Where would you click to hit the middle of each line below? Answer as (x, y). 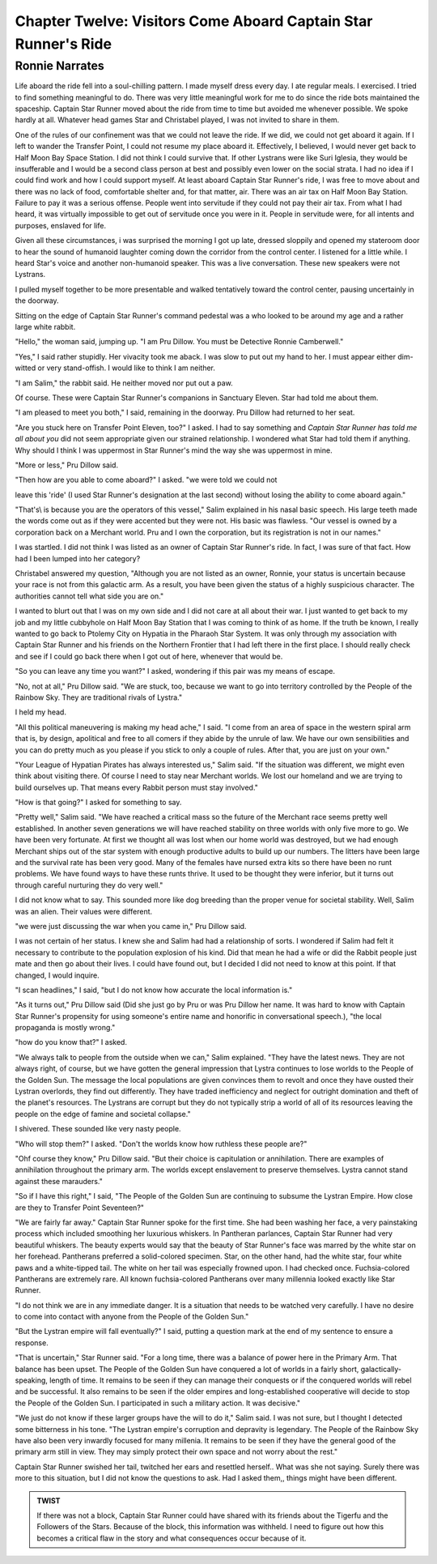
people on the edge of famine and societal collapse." (103, 1114)
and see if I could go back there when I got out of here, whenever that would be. (149, 656)
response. (32, 1342)
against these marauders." (59, 1181)
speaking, (32, 1380)
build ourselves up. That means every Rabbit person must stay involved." (137, 787)
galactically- (381, 1369)
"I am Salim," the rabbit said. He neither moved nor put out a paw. (124, 383)
